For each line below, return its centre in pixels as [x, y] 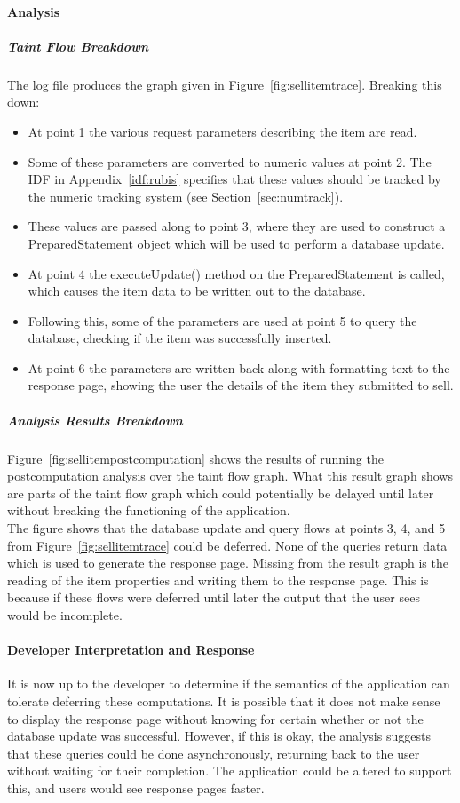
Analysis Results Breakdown [95, 420]
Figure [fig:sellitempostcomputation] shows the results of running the [195, 458]
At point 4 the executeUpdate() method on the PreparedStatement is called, [236, 273]
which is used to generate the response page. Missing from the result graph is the [228, 563]
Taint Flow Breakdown [78, 46]
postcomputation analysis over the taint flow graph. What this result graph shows [230, 476]
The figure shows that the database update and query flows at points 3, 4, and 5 [226, 528]
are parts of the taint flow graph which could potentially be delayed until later [221, 493]
